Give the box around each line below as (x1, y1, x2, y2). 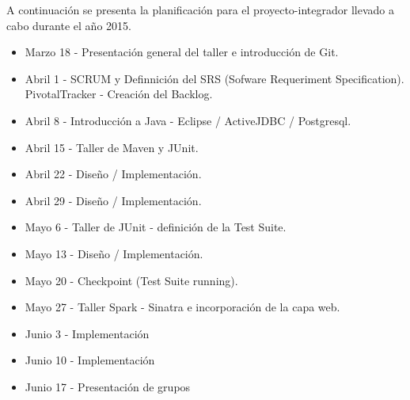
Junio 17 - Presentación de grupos (25, 378, 191, 394)
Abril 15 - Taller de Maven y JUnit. (25, 139, 199, 155)
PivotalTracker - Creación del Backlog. (25, 86, 213, 102)
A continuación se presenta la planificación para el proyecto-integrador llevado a (6, 2, 394, 17)
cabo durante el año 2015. (6, 17, 131, 33)
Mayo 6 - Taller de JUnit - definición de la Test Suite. (25, 219, 287, 235)
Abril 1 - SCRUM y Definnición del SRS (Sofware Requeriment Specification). (25, 70, 404, 86)
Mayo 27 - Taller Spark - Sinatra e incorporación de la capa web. (25, 299, 340, 315)
